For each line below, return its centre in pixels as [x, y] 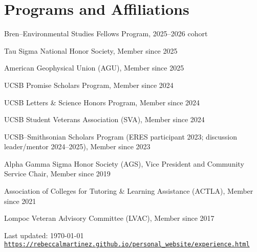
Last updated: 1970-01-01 [44, 235]
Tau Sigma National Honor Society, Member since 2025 [91, 50]
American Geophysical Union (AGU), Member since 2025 [94, 68]
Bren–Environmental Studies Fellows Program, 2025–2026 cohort [106, 33]
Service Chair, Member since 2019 [57, 174]
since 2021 [20, 201]
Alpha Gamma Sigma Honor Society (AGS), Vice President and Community [124, 163]
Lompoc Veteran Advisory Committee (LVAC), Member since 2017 [109, 218]
